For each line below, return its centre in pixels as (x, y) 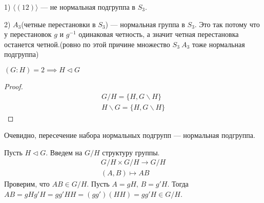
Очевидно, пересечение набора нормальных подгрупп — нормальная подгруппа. (130, 135)
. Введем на (64, 152)
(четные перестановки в (58, 24)
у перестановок (28, 34)
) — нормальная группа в (145, 24)
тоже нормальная (218, 44)
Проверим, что (27, 184)
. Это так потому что (227, 24)
